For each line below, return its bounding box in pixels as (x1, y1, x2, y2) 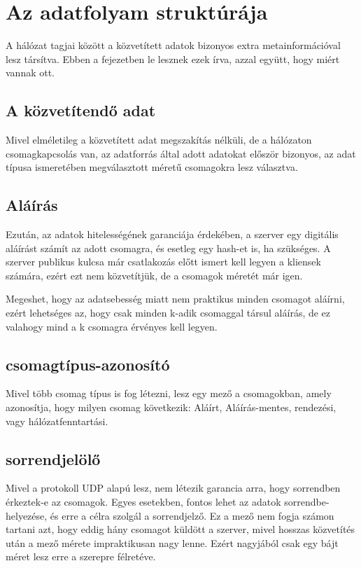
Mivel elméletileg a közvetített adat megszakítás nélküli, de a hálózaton (6, 132, 312, 147)
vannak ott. (6, 65, 55, 80)
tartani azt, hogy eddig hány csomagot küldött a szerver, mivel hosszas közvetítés (6, 522, 355, 536)
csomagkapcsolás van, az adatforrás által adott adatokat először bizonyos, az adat (6, 146, 356, 160)
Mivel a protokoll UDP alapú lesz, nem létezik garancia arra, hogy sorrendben (6, 480, 341, 495)
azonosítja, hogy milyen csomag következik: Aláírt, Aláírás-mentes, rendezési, (6, 400, 337, 415)
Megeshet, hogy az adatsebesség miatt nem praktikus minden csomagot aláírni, (6, 291, 345, 306)
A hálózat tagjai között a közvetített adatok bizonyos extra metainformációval (6, 38, 341, 53)
